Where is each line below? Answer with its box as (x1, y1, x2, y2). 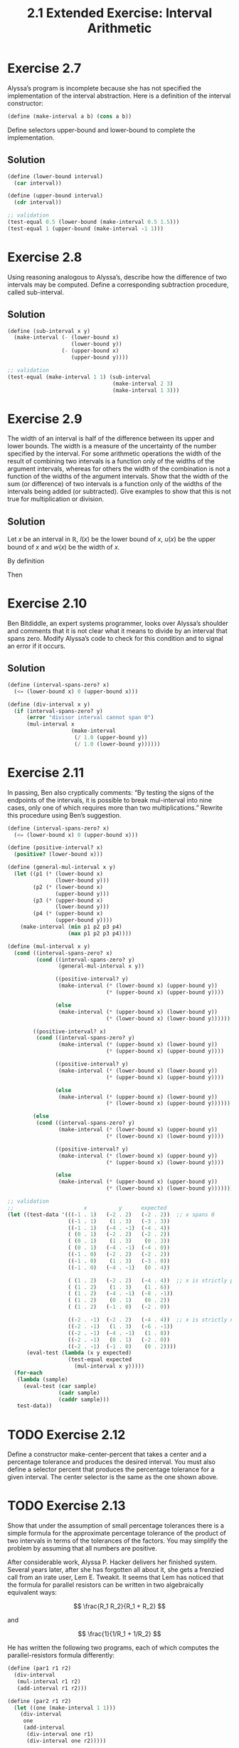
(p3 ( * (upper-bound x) (33, 897, 103, 904)
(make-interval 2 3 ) (112, 380, 174, 387)
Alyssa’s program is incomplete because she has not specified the (7, 83, 201, 92)
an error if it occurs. (7, 642, 66, 650)
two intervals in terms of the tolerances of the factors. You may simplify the (7, 1536, 228, 1545)
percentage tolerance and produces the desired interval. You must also (7, 1458, 216, 1466)
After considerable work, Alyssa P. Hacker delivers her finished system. (7, 1558, 217, 1566)
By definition (7, 557, 45, 565)
